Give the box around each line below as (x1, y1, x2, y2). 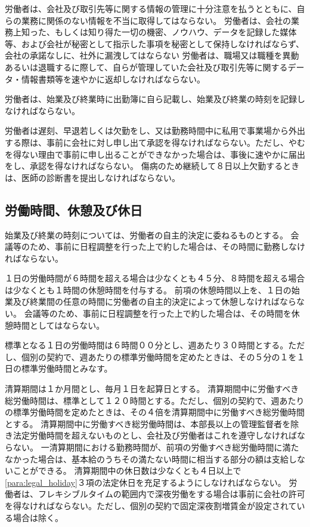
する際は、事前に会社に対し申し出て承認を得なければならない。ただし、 (5, 136, 289, 148)
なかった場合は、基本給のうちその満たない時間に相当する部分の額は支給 (5, 452, 289, 465)
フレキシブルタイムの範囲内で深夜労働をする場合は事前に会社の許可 (38, 488, 305, 500)
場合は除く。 (13, 511, 63, 523)
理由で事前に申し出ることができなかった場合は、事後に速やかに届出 (38, 148, 305, 160)
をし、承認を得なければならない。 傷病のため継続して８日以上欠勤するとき (5, 160, 300, 172)
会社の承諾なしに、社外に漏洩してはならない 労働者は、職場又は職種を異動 (5, 49, 299, 62)
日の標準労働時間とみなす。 (5, 362, 113, 375)
